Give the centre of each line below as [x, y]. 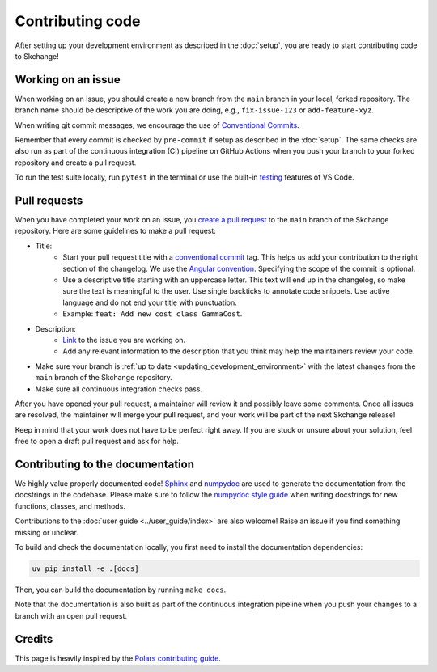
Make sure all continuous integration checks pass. [119, 389]
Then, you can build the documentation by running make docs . [121, 590]
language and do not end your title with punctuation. [150, 302]
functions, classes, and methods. [70, 506]
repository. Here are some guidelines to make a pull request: [115, 231]
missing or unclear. [47, 532]
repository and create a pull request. [76, 163]
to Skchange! [37, 56]
